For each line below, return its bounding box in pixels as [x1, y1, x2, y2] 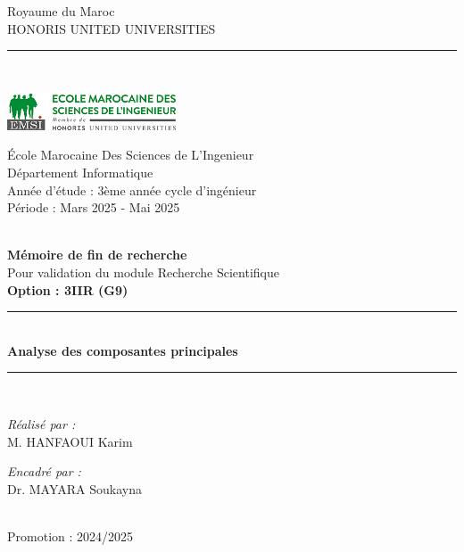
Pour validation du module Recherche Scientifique [7, 262, 279, 281]
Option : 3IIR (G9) [7, 280, 128, 299]
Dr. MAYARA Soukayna [7, 479, 142, 498]
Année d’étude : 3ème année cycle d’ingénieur [7, 180, 257, 199]
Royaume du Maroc [7, 2, 115, 20]
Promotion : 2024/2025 [7, 526, 134, 545]
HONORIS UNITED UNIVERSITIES [7, 19, 216, 37]
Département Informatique [7, 162, 153, 181]
